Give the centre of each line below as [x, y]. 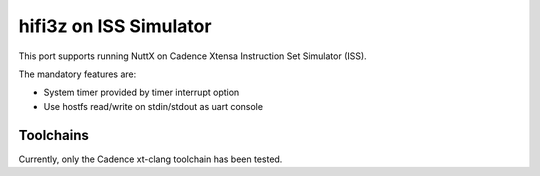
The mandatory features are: [77, 74]
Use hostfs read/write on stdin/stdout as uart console [153, 106]
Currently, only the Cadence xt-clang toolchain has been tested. [150, 159]
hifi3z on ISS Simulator [115, 26]
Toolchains [53, 135]
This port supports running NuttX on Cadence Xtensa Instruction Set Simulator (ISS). [192, 56]
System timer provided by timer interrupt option [141, 92]
